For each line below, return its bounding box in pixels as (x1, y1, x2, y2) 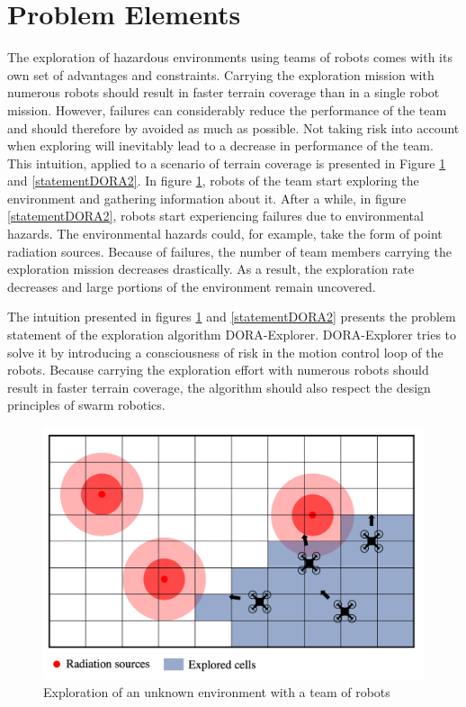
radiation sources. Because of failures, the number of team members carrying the (7, 241, 452, 260)
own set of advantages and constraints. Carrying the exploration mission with (7, 65, 435, 84)
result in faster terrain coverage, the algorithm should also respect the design (7, 377, 431, 396)
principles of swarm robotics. (7, 395, 166, 414)
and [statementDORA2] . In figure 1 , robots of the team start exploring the (7, 171, 419, 190)
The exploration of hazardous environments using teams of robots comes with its (7, 48, 453, 67)
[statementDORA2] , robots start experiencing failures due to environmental (7, 206, 424, 225)
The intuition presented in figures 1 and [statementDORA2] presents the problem (7, 307, 456, 326)
